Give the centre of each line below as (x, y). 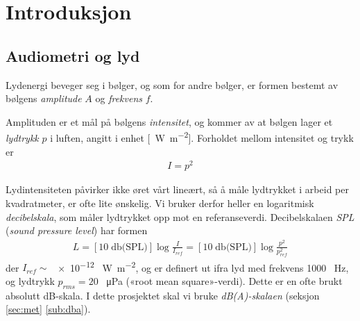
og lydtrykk (30, 280)
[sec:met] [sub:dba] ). (48, 309)
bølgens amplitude (44, 98)
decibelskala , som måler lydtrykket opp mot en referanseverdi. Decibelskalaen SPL (180, 216)
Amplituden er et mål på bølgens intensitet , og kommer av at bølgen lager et (169, 121)
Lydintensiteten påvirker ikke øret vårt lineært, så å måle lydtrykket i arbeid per (177, 189)
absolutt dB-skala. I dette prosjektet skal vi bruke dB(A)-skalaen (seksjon (163, 295)
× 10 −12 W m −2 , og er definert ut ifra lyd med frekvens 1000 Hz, (203, 266)
